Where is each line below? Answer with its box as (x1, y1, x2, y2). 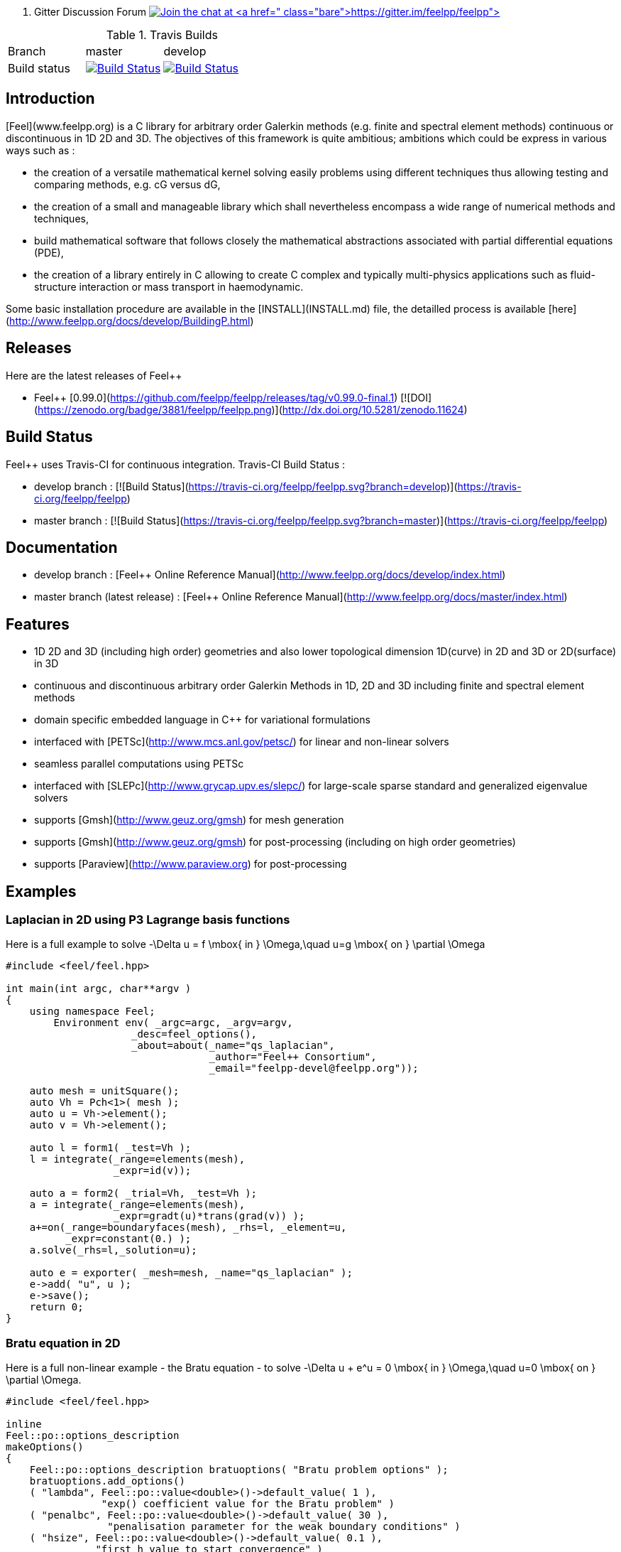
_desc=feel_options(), (131, 1028, 258, 1040)
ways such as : (6, 144, 75, 156)
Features (6, 615, 70, 633)
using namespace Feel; (29, 1006, 155, 1018)
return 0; (29, 1301, 84, 1313)
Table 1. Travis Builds (106, 28, 218, 42)
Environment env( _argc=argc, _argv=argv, (53, 1017, 293, 1029)
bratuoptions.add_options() (29, 1475, 185, 1487)
